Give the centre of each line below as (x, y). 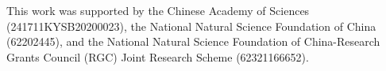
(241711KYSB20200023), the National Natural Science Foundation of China (191, 26)
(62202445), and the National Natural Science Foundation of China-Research (193, 41)
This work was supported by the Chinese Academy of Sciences (158, 10)
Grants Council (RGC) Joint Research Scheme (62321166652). (158, 56)
